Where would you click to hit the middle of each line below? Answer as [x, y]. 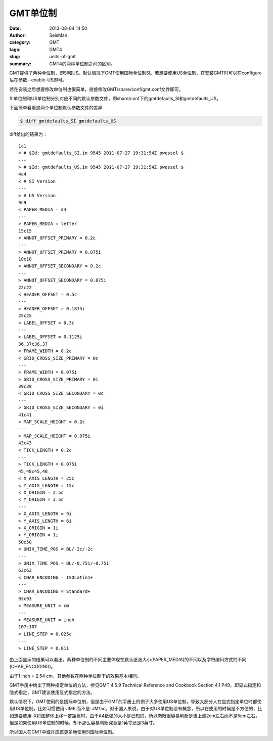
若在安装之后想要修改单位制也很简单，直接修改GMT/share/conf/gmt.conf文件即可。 [97, 89]
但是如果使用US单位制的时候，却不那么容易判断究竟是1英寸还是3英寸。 [83, 723]
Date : [15, 28]
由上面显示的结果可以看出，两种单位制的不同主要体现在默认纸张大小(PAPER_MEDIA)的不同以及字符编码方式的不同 [128, 659]
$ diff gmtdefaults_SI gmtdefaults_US [68, 121]
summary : [20, 64]
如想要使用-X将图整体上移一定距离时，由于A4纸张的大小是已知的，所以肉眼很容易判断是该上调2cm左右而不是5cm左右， [135, 716]
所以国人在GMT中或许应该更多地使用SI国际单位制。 [63, 732]
